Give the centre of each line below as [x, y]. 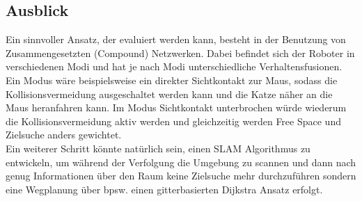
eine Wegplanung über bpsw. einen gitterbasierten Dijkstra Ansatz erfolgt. [164, 189]
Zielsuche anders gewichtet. [64, 135]
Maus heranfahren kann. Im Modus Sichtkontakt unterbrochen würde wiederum [176, 107]
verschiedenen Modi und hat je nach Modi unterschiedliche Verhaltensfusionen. [174, 66]
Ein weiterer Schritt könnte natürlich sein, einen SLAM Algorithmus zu [158, 148]
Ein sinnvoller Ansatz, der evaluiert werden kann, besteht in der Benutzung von [176, 39]
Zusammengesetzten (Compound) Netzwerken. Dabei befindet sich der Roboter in [180, 53]
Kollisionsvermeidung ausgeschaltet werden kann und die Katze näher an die [169, 94]
